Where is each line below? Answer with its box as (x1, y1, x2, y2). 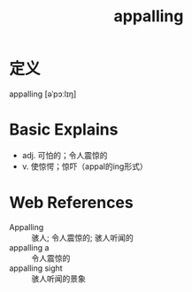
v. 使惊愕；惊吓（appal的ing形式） (21, 161, 148, 172)
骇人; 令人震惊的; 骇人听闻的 (31, 232, 134, 242)
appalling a (9, 242, 50, 253)
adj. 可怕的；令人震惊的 (21, 150, 108, 160)
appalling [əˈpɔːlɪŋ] (9, 88, 77, 99)
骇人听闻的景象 (31, 273, 86, 284)
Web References (9, 193, 134, 213)
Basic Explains (9, 119, 119, 140)
